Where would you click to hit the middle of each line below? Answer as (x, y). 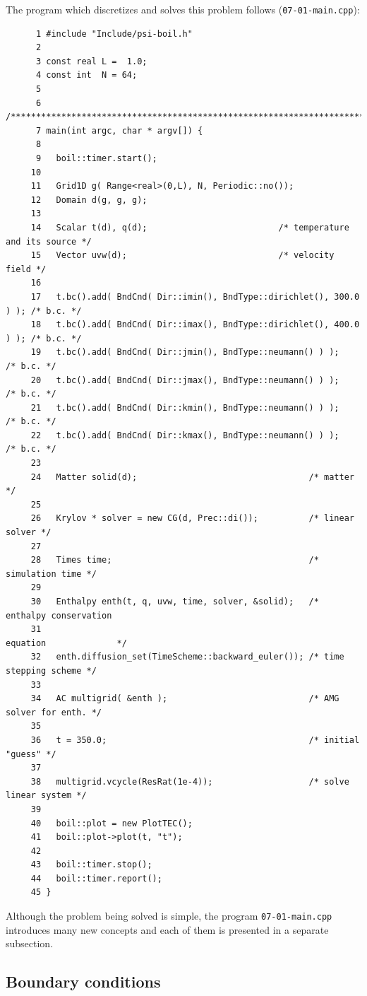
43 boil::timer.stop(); (91, 865)
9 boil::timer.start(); (96, 158)
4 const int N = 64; (86, 75)
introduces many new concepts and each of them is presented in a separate (167, 929)
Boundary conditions (83, 982)
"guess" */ (31, 754)
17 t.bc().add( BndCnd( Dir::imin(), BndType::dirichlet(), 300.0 (195, 297)
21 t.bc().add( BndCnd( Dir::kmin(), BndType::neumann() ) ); (185, 408)
